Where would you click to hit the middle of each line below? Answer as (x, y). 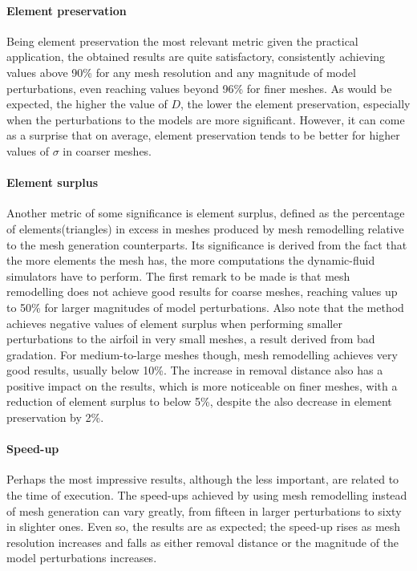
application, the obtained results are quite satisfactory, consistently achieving (196, 57)
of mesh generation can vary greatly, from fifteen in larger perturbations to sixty (204, 510)
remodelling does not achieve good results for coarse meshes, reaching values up (202, 292)
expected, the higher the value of (87, 104)
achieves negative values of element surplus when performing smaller (174, 323)
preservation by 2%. (55, 417)
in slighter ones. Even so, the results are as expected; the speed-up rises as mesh (204, 526)
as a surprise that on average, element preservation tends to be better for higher (203, 135)
